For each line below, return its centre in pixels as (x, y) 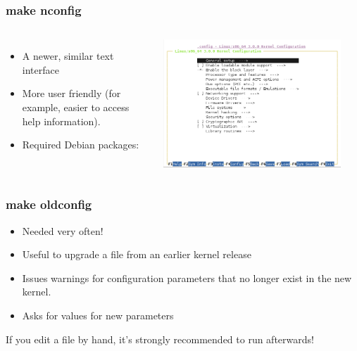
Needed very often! (63, 230)
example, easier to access (76, 107)
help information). (61, 121)
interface (40, 69)
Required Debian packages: (81, 145)
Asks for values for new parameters (98, 315)
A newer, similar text (68, 56)
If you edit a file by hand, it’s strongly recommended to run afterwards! (160, 339)
